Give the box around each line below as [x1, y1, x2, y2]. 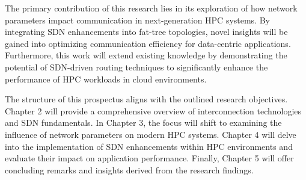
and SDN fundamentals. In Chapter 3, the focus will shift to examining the [5, 116, 282, 129]
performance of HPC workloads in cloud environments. [5, 72, 207, 85]
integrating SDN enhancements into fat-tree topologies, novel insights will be [5, 25, 288, 38]
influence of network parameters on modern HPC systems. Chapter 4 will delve [5, 128, 296, 140]
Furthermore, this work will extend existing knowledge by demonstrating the [5, 49, 287, 61]
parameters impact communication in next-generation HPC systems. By [5, 13, 270, 26]
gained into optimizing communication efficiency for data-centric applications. [5, 37, 291, 49]
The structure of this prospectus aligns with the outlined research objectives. [5, 93, 288, 105]
